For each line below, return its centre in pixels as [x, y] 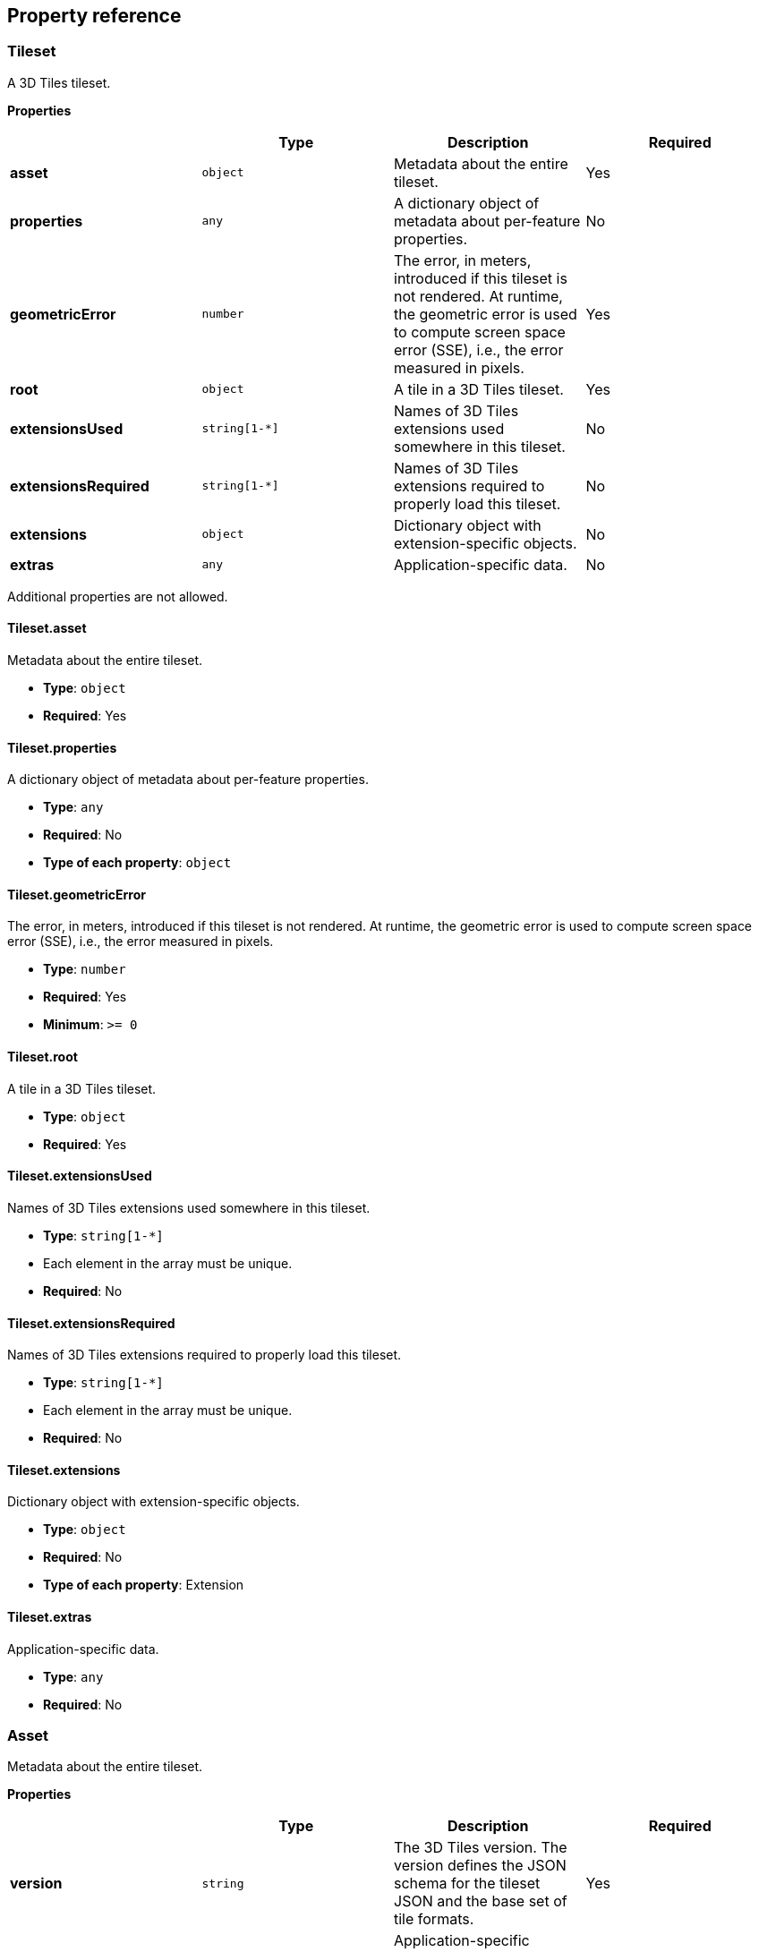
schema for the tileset [467, 1884]
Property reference [94, 16]
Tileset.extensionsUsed [80, 1176]
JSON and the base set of [481, 1901]
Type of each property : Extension [144, 1585]
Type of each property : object [137, 863]
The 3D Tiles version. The [481, 1848]
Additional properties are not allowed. [118, 596]
